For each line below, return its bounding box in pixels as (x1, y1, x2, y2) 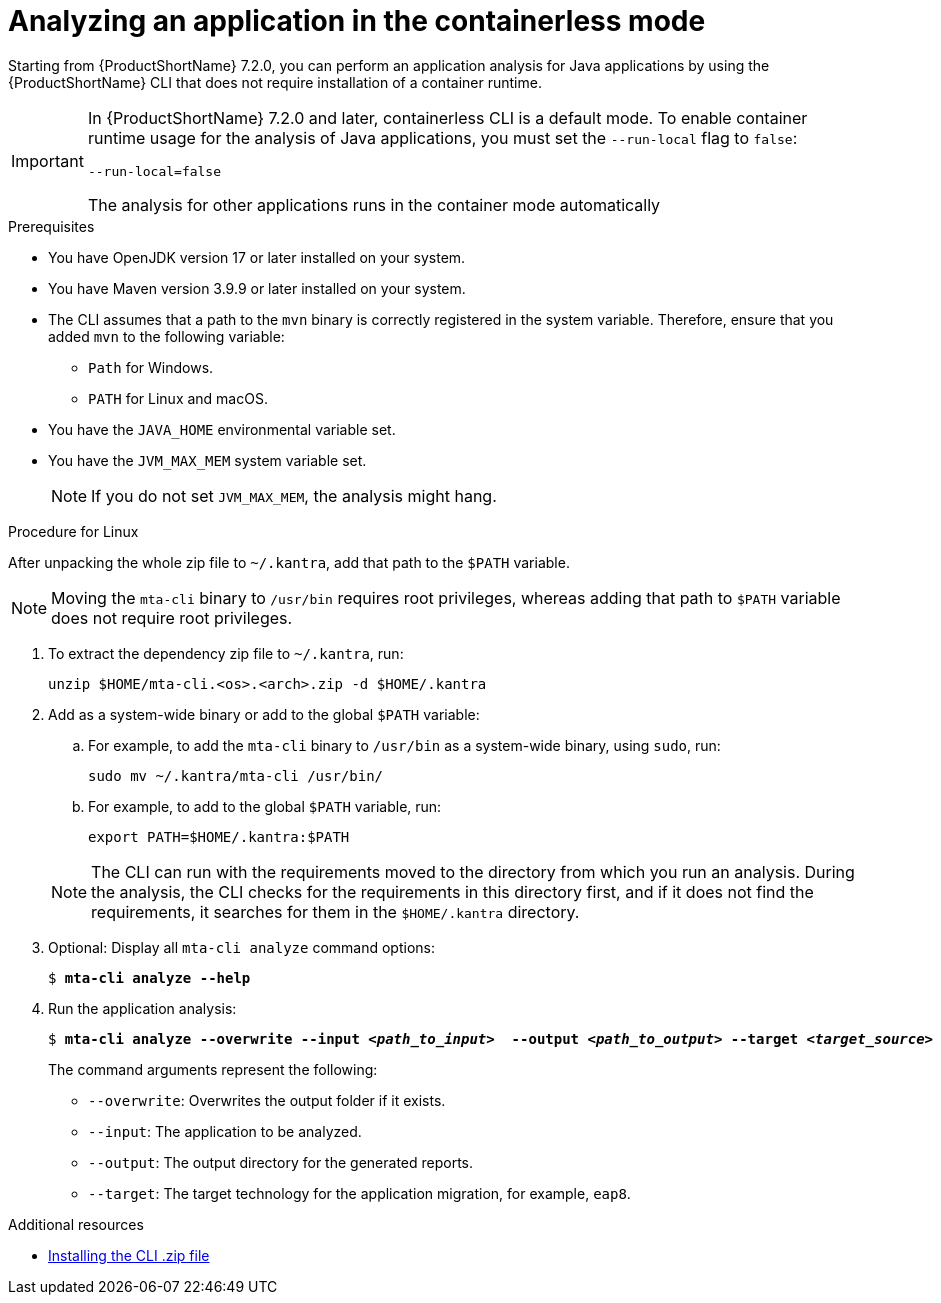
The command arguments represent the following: (48, 1060, 378, 1078)
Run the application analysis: (48, 999, 237, 1017)
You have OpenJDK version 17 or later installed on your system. (48, 248, 466, 266)
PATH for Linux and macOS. (88, 389, 268, 407)
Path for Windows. (88, 358, 214, 376)
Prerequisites (8, 217, 95, 235)
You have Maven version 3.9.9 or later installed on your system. (48, 279, 466, 297)
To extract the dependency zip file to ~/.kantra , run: (48, 644, 404, 662)
